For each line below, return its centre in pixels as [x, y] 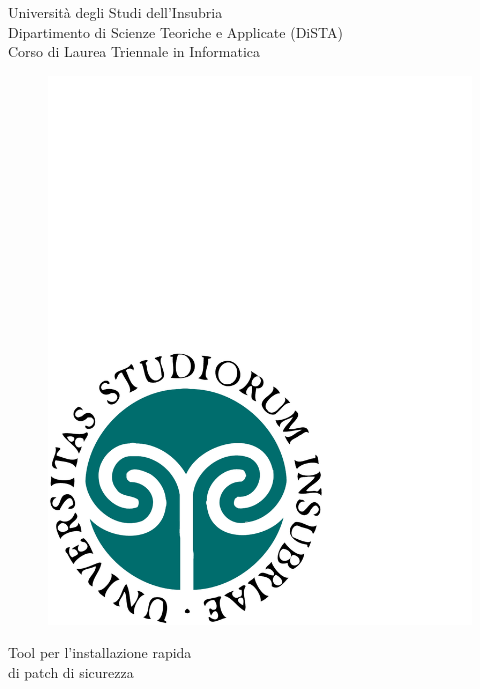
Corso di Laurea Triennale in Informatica [134, 51]
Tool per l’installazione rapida [100, 652]
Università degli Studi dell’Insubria [115, 12]
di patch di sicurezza [71, 671]
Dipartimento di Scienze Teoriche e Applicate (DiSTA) [175, 31]
